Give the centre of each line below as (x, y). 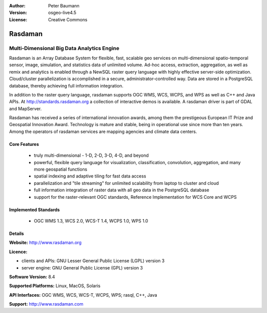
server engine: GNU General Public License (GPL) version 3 (82, 268)
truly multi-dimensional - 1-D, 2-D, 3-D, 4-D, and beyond (91, 155)
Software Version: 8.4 (32, 276)
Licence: (18, 252)
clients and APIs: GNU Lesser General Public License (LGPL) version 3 (93, 261)
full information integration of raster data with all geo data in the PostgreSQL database (122, 190)
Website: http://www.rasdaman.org (45, 243)
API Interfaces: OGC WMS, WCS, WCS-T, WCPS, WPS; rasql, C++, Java (83, 295)
